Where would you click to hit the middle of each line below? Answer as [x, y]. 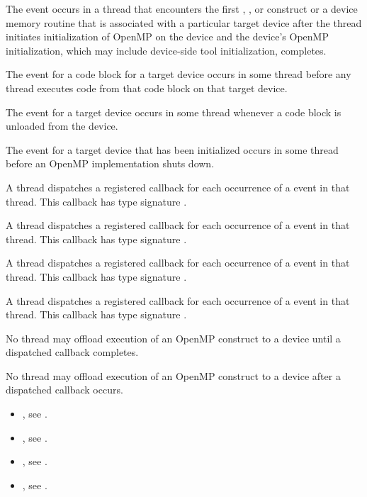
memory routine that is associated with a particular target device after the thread [184, 22]
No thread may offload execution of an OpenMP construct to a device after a [173, 375]
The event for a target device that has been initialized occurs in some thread [172, 149]
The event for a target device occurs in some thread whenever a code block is [174, 112]
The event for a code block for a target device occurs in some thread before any [179, 74]
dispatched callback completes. [72, 352]
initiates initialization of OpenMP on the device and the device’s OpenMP [167, 37]
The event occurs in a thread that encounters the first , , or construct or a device [182, 9]
